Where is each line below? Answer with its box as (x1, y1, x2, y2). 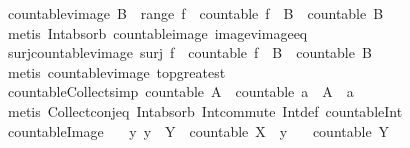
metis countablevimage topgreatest (7, 61, 226, 82)
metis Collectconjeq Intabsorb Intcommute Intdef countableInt (7, 100, 403, 121)
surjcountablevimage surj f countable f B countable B (7, 42, 372, 63)
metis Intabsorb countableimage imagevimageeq (7, 22, 308, 43)
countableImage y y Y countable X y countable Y (7, 120, 390, 141)
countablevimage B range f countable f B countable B (7, 3, 384, 23)
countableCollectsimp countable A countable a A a (7, 81, 354, 102)
